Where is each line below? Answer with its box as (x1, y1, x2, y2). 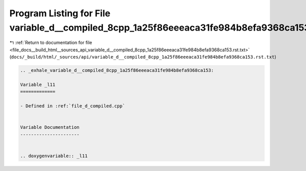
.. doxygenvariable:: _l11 (20, 153, 88, 159)
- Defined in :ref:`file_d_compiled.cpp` (20, 103, 125, 109)
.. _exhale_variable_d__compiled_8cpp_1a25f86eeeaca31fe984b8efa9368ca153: (20, 68, 214, 73)
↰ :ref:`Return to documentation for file (9, 40, 92, 46)
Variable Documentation (20, 125, 80, 130)
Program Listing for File (9, 8, 111, 19)
